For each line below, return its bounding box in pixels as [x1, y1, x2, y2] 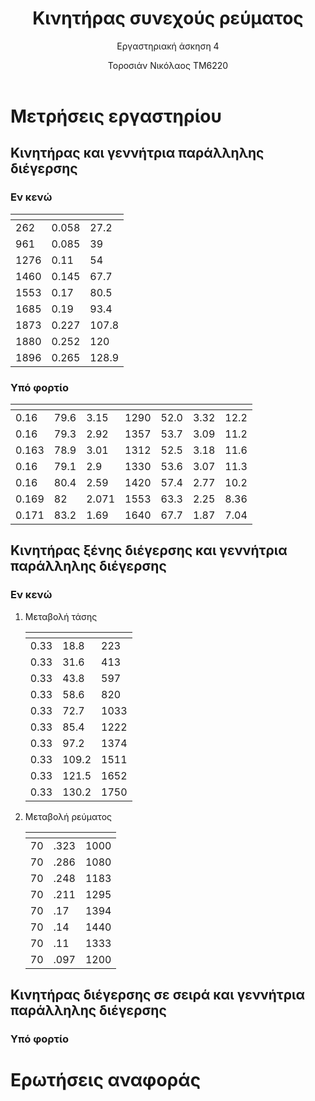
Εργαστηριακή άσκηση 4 [116, 40, 220, 52]
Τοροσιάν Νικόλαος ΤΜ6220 [107, 59, 229, 71]
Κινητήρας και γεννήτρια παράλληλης [10, 145, 265, 162]
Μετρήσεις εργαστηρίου [10, 105, 222, 127]
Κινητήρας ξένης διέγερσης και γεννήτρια [10, 542, 288, 559]
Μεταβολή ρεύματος [24, 810, 113, 822]
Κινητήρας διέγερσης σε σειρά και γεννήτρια [10, 987, 306, 1003]
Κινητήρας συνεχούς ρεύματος [32, 7, 304, 30]
